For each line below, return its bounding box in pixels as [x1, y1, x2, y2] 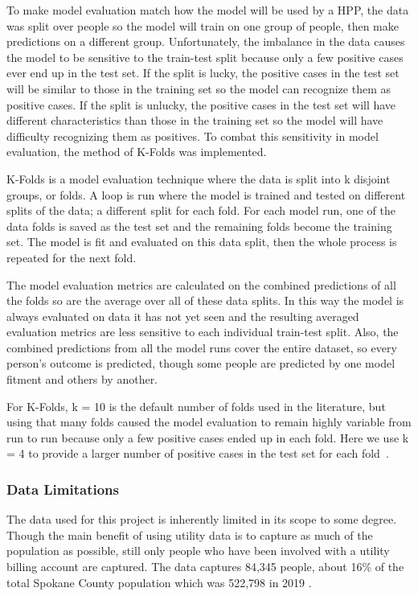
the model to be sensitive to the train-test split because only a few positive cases [6, 48, 404, 65]
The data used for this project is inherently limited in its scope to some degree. [6, 511, 397, 528]
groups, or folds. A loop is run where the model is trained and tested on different [6, 186, 406, 203]
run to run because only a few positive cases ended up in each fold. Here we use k [6, 429, 409, 446]
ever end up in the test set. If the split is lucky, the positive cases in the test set [6, 64, 400, 81]
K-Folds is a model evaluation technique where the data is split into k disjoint [6, 170, 391, 187]
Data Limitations [6, 479, 120, 499]
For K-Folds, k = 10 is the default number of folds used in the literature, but [6, 397, 386, 414]
